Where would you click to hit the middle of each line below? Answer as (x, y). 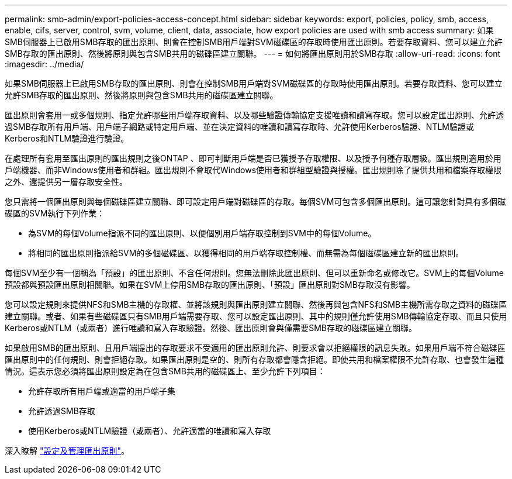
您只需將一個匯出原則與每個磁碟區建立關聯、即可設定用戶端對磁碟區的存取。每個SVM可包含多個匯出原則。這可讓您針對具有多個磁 (255, 201)
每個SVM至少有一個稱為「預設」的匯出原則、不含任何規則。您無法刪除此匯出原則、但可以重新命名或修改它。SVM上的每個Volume (255, 273)
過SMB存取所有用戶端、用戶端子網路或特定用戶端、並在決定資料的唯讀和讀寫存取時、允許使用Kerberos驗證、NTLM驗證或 (239, 127)
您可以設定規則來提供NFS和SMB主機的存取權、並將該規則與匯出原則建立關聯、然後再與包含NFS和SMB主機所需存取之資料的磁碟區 (256, 304)
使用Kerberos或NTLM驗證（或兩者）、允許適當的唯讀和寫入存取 (150, 431)
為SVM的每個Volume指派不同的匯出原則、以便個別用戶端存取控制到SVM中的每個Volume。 (202, 233)
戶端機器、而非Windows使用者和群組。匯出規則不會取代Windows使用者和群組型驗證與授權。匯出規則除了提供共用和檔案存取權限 (253, 170)
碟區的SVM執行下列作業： (55, 213)
